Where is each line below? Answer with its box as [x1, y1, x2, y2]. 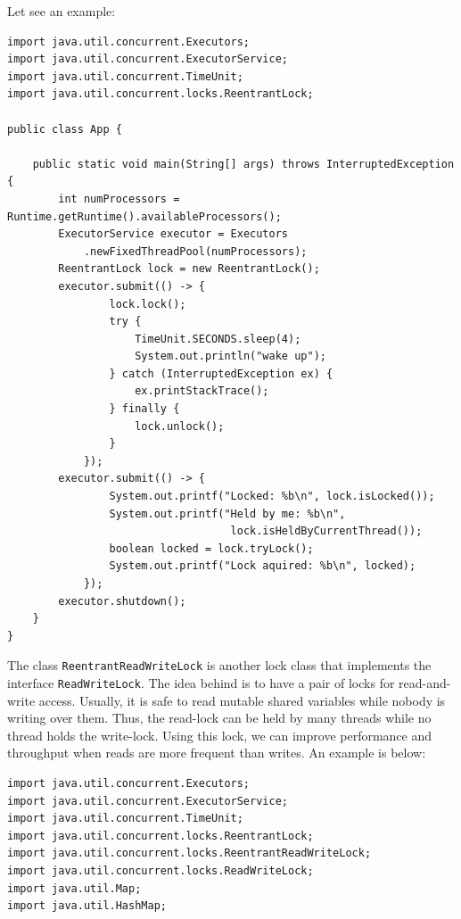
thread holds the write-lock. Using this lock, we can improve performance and [7, 725, 432, 744]
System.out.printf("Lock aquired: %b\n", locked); [109, 559, 416, 573]
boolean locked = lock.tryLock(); [109, 542, 314, 555]
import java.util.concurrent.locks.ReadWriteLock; [7, 865, 314, 878]
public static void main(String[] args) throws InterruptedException [32, 157, 455, 170]
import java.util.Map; [7, 882, 142, 895]
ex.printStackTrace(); [135, 385, 269, 398]
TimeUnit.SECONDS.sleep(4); [135, 332, 301, 345]
